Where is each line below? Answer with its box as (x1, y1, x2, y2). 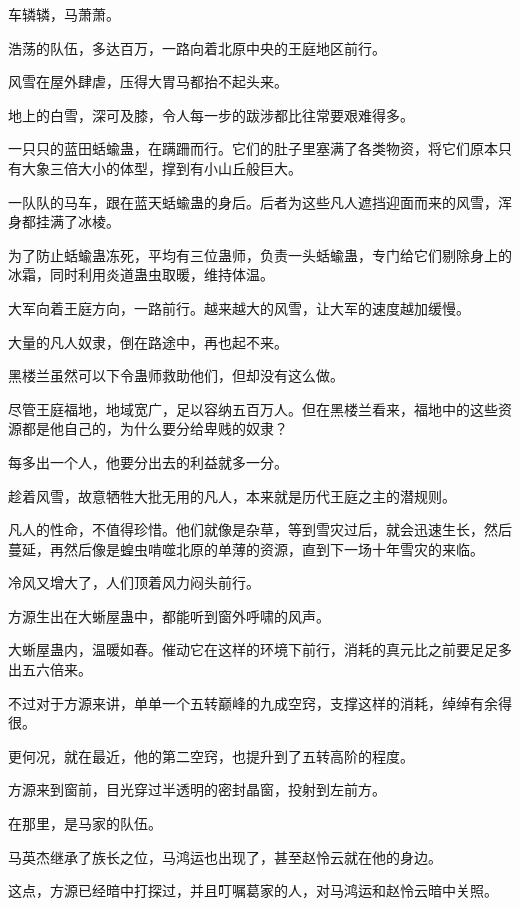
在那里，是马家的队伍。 (8, 813, 162, 834)
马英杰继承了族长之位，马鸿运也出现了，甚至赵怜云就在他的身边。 (8, 846, 442, 867)
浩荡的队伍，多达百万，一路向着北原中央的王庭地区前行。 (8, 37, 386, 58)
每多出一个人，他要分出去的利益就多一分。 (8, 451, 288, 472)
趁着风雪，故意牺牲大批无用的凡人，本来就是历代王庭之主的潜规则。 (8, 485, 456, 506)
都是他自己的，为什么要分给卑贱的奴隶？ (21, 418, 288, 439)
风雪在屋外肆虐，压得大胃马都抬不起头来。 (8, 71, 288, 92)
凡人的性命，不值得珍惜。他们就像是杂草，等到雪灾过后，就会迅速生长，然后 (8, 519, 512, 540)
